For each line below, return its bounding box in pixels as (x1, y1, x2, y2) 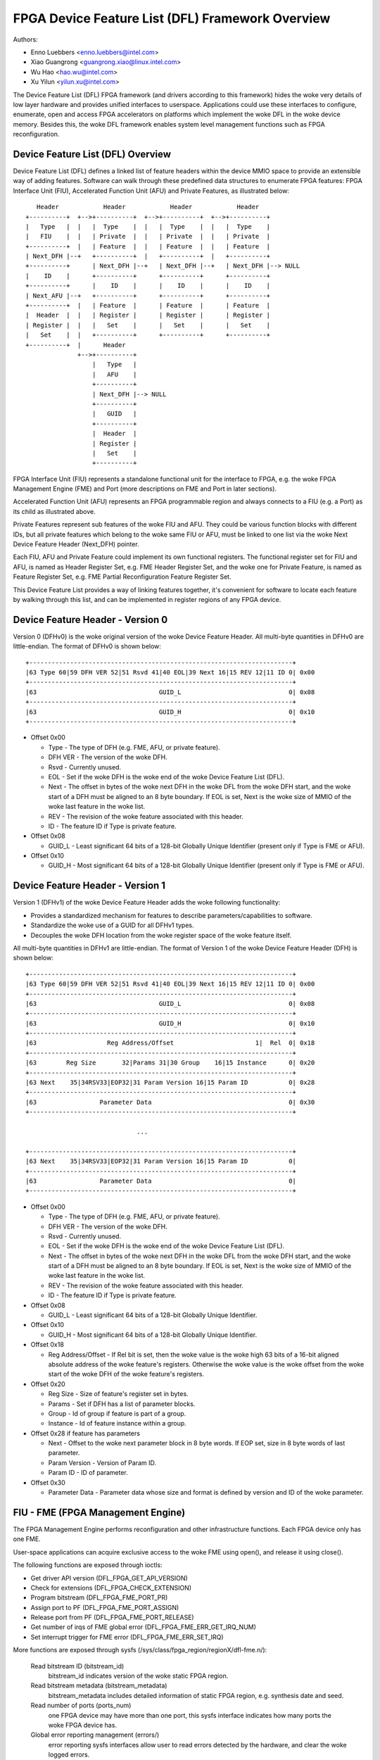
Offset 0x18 (30, 1340, 65, 1349)
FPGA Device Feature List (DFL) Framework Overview (13, 11, 331, 26)
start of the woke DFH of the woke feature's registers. (48, 1370, 204, 1378)
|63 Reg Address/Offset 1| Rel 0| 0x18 (25, 1039, 315, 1047)
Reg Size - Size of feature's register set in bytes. (48, 1390, 189, 1398)
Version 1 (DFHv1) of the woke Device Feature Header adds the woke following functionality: (13, 898, 281, 907)
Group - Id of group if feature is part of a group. (48, 1409, 186, 1418)
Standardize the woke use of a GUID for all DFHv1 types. (30, 921, 194, 929)
